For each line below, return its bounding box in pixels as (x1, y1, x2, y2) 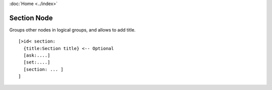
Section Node (9, 13, 53, 22)
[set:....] (23, 59, 50, 65)
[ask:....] (23, 52, 50, 58)
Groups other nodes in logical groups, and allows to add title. (9, 26, 136, 32)
